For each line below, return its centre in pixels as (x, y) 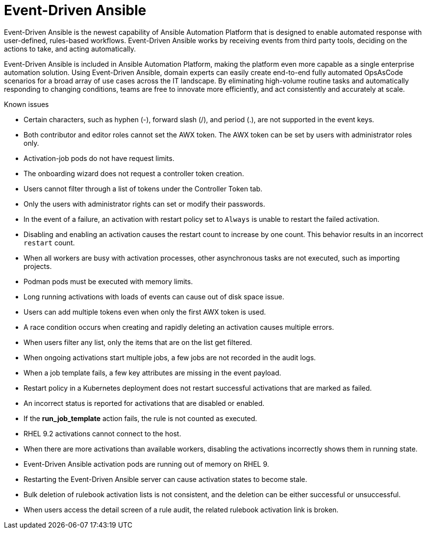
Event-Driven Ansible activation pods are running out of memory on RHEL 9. (146, 464)
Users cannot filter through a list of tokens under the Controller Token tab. (143, 188)
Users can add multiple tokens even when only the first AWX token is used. (145, 312)
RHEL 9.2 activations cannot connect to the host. (102, 433)
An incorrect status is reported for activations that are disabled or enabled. (144, 403)
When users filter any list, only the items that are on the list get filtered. (138, 342)
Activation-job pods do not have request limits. (99, 158)
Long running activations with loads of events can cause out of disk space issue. (154, 296)
